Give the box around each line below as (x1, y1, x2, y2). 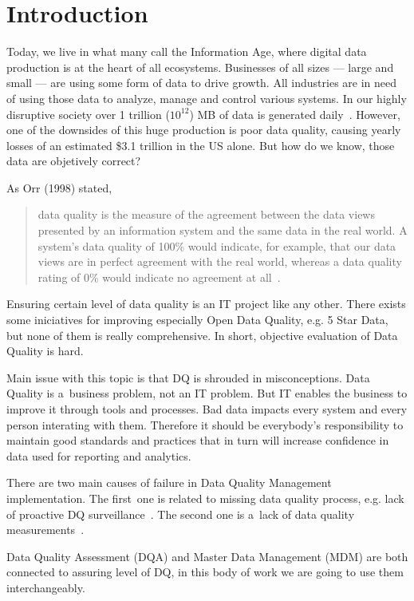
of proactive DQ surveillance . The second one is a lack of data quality (6, 505, 355, 522)
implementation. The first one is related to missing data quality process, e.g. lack (6, 489, 404, 506)
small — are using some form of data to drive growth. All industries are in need (6, 74, 397, 91)
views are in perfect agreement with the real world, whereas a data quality (37, 253, 402, 270)
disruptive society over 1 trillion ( (6, 105, 170, 122)
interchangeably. (6, 579, 85, 595)
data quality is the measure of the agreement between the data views (37, 206, 375, 223)
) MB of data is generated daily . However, (189, 105, 400, 122)
